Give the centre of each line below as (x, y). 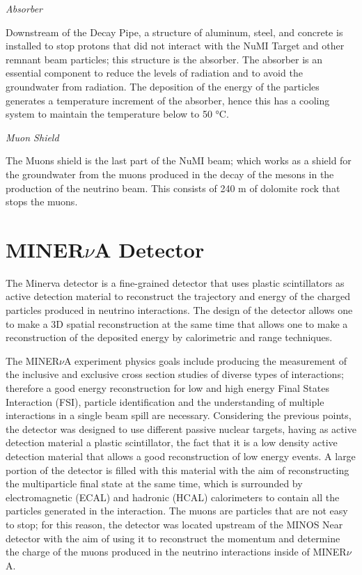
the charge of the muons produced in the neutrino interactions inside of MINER (176, 552)
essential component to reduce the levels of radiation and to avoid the (154, 73)
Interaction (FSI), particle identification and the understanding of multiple (165, 401)
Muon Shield (32, 137)
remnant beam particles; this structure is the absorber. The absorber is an (164, 59)
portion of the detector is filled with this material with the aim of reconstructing (178, 470)
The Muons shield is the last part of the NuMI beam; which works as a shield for (179, 160)
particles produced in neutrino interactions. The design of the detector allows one (179, 310)
